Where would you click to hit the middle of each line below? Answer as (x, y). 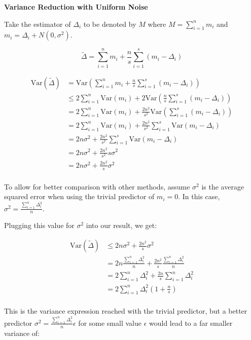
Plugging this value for (39, 225)
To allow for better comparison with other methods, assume (97, 186)
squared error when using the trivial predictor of (79, 196)
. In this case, (199, 196)
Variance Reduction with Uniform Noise (76, 7)
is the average (223, 186)
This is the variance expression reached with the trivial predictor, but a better (126, 311)
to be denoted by (110, 24)
